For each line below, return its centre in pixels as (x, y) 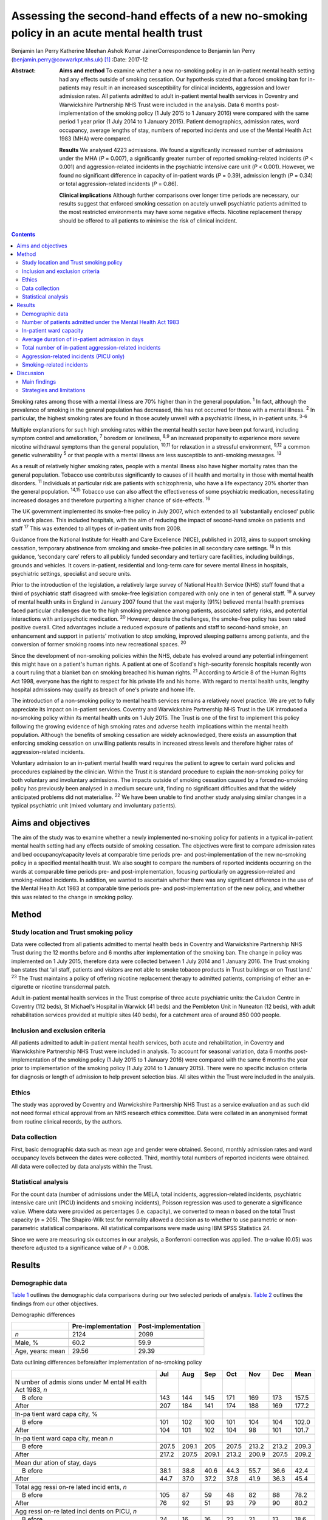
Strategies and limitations (54, 390)
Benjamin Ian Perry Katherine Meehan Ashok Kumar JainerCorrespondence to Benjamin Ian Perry (133, 51)
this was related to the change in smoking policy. (72, 897)
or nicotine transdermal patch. (73, 986)
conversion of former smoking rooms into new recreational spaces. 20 (99, 644)
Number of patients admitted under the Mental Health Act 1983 (101, 322)
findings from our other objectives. (55, 1304)
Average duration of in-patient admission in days (83, 339)
